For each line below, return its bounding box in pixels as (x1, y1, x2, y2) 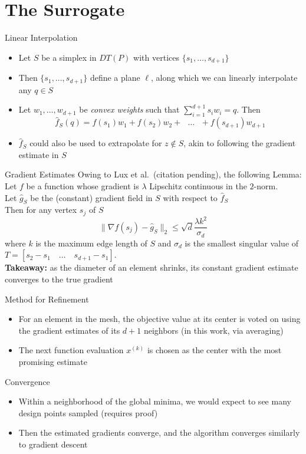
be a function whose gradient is (26, 180, 139, 192)
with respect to (163, 191, 218, 203)
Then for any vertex (5, 203, 77, 216)
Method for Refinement (5, 292, 89, 305)
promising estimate (18, 356, 87, 368)
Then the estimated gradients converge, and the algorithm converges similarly (18, 426, 300, 439)
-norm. (254, 180, 278, 192)
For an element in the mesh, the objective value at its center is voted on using (18, 312, 301, 325)
